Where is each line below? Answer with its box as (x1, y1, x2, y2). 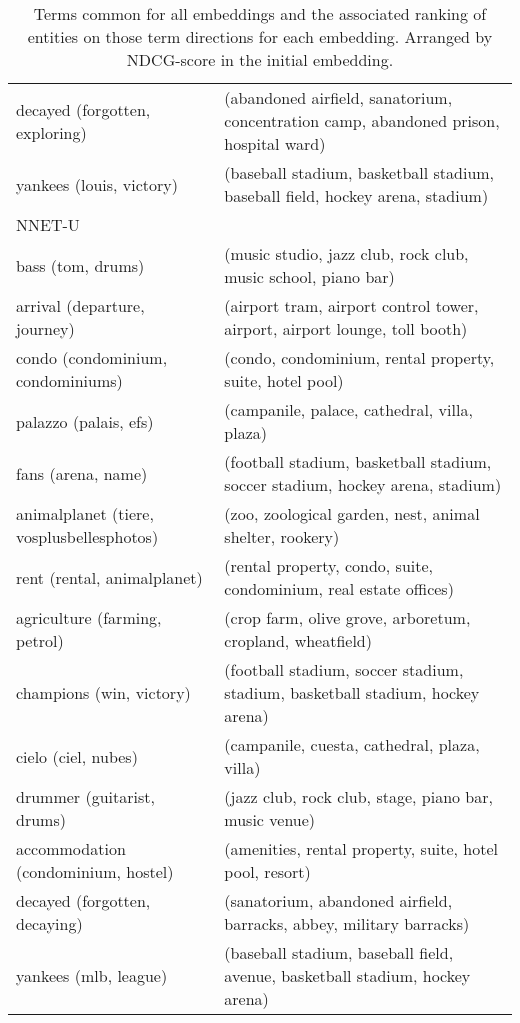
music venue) (224, 808, 316, 831)
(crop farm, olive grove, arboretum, (224, 606, 471, 629)
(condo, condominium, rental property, (224, 346, 495, 369)
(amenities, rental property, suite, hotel (224, 837, 499, 860)
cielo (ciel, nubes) (16, 744, 138, 768)
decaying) (16, 912, 83, 935)
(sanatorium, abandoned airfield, (224, 889, 453, 912)
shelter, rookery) (224, 525, 340, 548)
